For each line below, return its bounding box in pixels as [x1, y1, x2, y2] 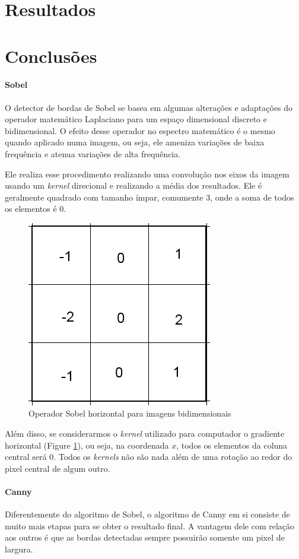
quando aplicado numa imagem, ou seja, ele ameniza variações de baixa [5, 136, 265, 148]
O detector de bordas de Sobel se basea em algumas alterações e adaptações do [5, 101, 293, 113]
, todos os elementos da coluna [176, 439, 288, 451]
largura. [5, 543, 33, 555]
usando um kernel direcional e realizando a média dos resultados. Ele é [5, 179, 262, 192]
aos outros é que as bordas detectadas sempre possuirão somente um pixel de [5, 531, 285, 544]
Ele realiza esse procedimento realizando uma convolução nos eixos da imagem [5, 167, 290, 180]
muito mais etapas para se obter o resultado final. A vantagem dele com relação [5, 519, 295, 532]
